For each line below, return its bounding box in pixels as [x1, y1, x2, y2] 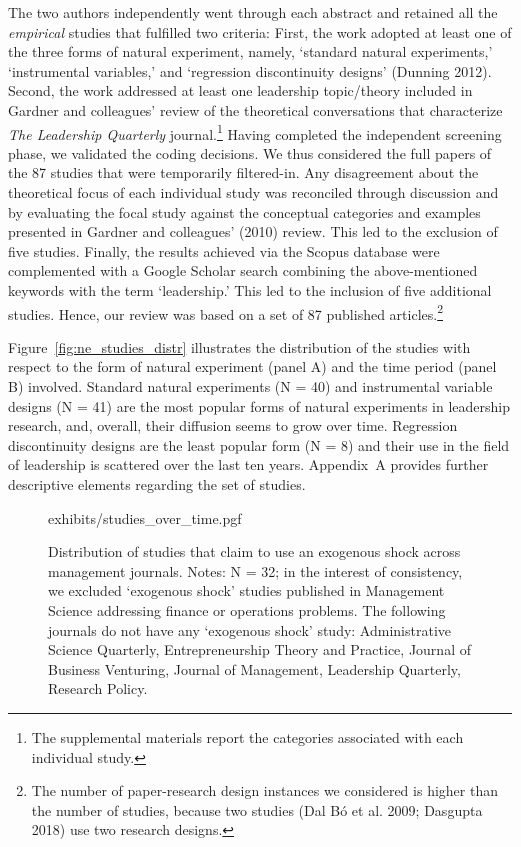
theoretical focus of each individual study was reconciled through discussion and [8, 182, 499, 202]
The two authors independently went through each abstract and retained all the [8, 2, 498, 22]
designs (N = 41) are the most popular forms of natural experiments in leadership [8, 395, 510, 416]
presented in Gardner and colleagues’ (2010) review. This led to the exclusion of [8, 221, 498, 242]
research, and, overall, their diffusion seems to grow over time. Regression [8, 415, 458, 436]
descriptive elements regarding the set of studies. [8, 473, 306, 494]
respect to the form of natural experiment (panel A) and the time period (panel [8, 356, 497, 377]
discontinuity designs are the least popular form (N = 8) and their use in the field [8, 434, 510, 455]
